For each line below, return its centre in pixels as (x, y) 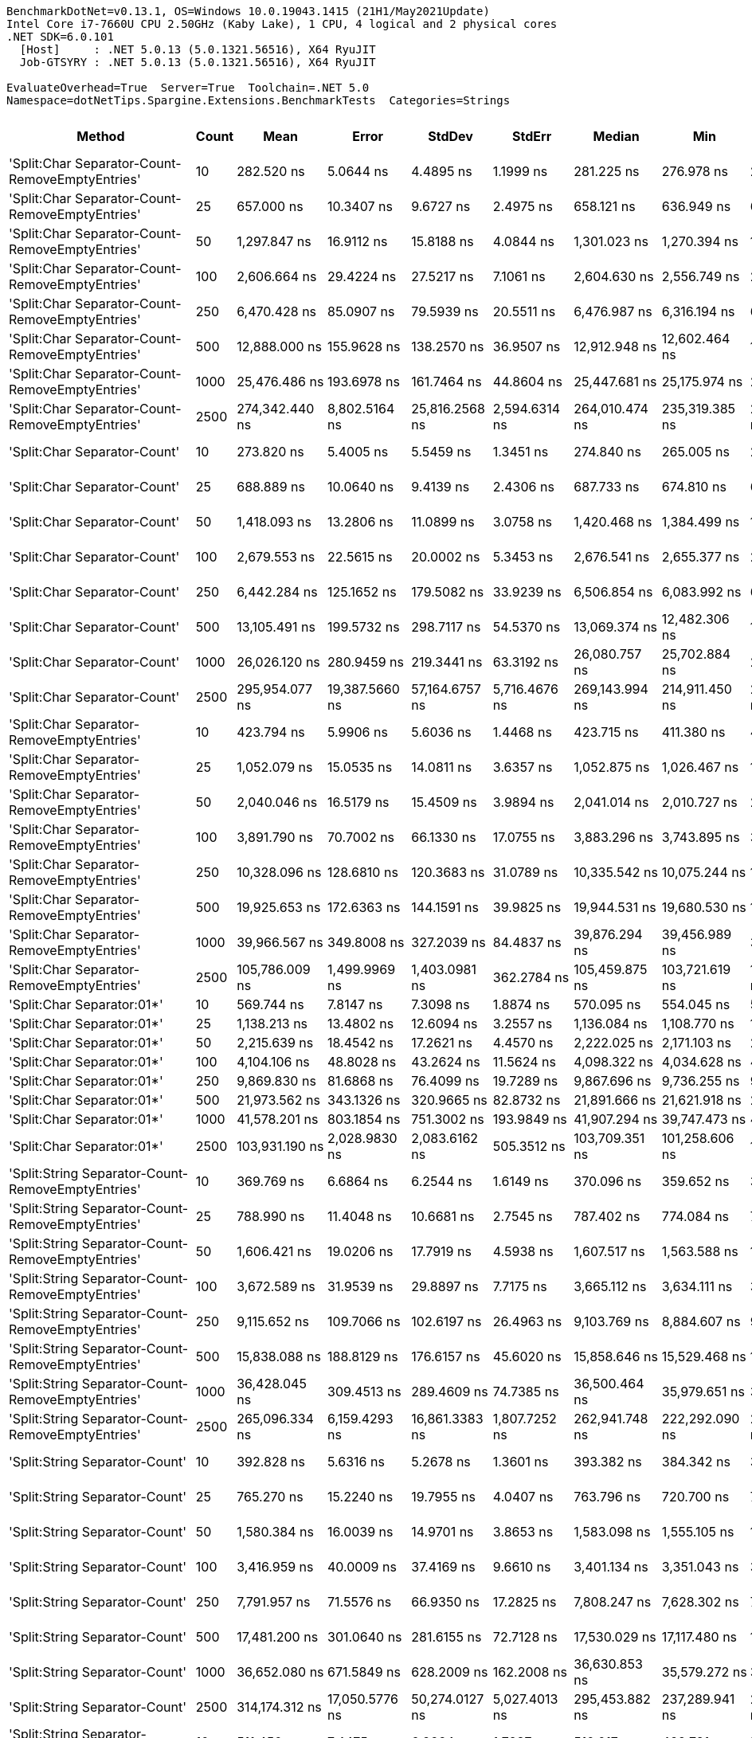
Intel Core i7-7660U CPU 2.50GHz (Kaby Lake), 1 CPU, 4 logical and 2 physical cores (282, 24)
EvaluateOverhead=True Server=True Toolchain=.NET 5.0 (188, 88)
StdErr (532, 136)
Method (101, 136)
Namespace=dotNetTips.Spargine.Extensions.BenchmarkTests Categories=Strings (258, 100)
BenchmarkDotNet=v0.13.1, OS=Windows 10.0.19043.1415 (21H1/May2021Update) (248, 11)
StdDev (450, 136)
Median (616, 136)
